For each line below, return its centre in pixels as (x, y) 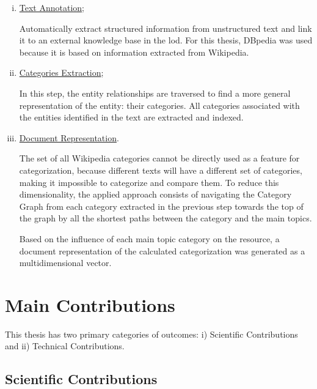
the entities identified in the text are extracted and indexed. (131, 117)
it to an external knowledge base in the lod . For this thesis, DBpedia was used (166, 40)
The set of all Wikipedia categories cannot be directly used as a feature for (159, 158)
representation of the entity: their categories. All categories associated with (159, 105)
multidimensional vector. (65, 263)
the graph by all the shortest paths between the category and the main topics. (166, 218)
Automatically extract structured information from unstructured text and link (166, 28)
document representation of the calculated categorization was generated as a (162, 250)
